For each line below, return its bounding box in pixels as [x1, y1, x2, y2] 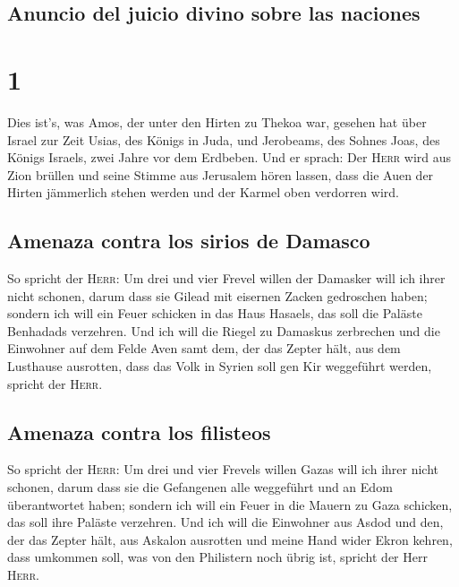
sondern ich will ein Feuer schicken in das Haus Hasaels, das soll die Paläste [7, 304, 422, 323]
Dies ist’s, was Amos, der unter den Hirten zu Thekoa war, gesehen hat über [7, 112, 427, 131]
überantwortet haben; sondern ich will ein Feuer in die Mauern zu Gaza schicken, [7, 495, 453, 514]
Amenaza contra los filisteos [7, 418, 271, 445]
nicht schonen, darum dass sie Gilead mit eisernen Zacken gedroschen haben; [7, 286, 428, 305]
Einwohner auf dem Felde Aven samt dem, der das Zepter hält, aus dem [7, 339, 401, 358]
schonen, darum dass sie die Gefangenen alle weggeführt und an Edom [7, 478, 393, 496]
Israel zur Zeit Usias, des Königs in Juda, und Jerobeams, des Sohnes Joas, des [7, 130, 440, 149]
